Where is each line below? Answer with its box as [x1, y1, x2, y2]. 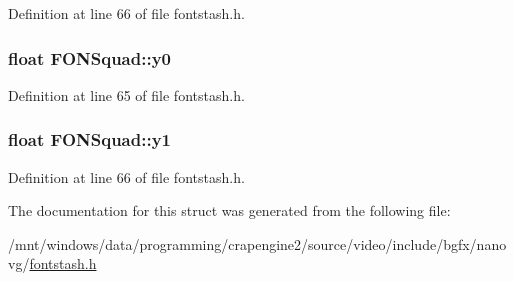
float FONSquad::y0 [8, 45, 171, 70]
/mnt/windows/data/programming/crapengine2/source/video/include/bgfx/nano [8, 233, 507, 254]
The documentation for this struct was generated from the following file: [8, 200, 451, 221]
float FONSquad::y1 [8, 127, 171, 152]
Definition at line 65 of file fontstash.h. [8, 84, 245, 105]
